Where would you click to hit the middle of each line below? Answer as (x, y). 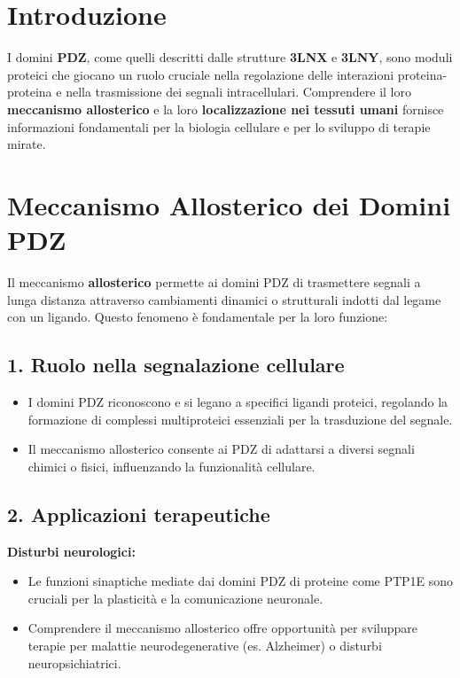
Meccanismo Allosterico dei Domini (229, 204)
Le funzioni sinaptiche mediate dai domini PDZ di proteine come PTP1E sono (241, 581)
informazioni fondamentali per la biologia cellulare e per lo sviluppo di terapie (219, 126)
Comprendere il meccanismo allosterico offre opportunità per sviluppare (222, 628)
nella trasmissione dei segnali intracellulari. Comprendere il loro (238, 92)
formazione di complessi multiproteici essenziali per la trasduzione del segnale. (240, 419)
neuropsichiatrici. (74, 662)
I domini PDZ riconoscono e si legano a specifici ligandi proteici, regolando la (238, 401)
